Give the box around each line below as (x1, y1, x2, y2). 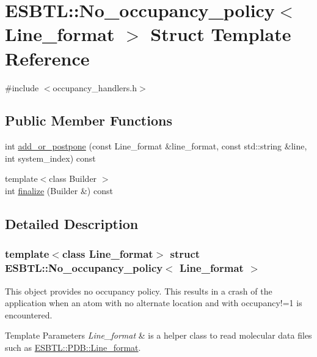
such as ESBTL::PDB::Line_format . (5, 340, 141, 353)
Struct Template (150, 21, 291, 47)
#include (5, 81, 39, 94)
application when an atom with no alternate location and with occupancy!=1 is (5, 296, 302, 309)
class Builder (49, 172, 97, 185)
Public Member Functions (5, 111, 172, 130)
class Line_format (62, 246, 153, 261)
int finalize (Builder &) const (5, 184, 113, 197)
